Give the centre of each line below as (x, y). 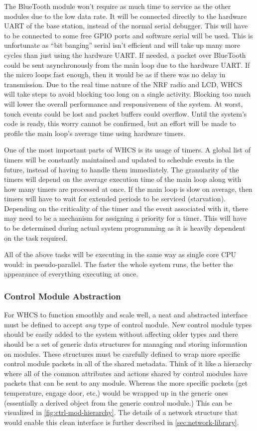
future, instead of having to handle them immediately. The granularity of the (122, 169)
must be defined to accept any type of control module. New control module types (128, 324)
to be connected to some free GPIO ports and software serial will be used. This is (128, 35)
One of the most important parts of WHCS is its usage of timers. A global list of (127, 150)
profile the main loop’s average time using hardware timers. (95, 133)
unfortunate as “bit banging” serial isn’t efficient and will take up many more (122, 45)
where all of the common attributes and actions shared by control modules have (126, 373)
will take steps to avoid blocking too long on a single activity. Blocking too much (128, 94)
